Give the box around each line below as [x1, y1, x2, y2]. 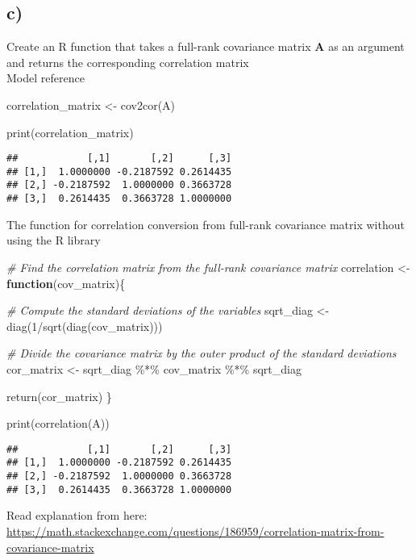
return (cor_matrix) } [6, 387, 112, 404]
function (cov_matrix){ [6, 274, 126, 291]
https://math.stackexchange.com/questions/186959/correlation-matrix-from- [6, 522, 385, 539]
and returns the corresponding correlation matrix [6, 53, 249, 70]
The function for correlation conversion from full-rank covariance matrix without [6, 215, 405, 232]
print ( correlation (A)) [6, 415, 110, 432]
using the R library [6, 232, 101, 249]
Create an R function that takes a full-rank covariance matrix [6, 38, 311, 55]
